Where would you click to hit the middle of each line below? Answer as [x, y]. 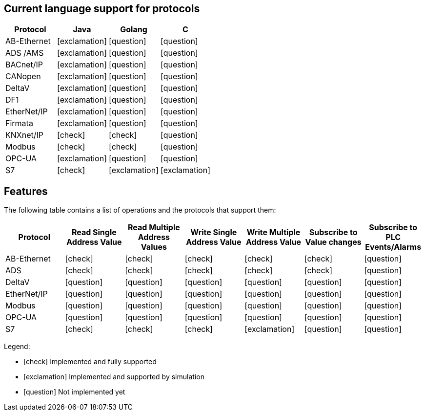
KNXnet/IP [25, 135]
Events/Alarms [393, 247]
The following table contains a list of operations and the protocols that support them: [140, 210]
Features [26, 191]
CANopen [23, 76]
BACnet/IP [24, 65]
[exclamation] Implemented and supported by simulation [114, 377]
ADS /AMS [25, 53]
